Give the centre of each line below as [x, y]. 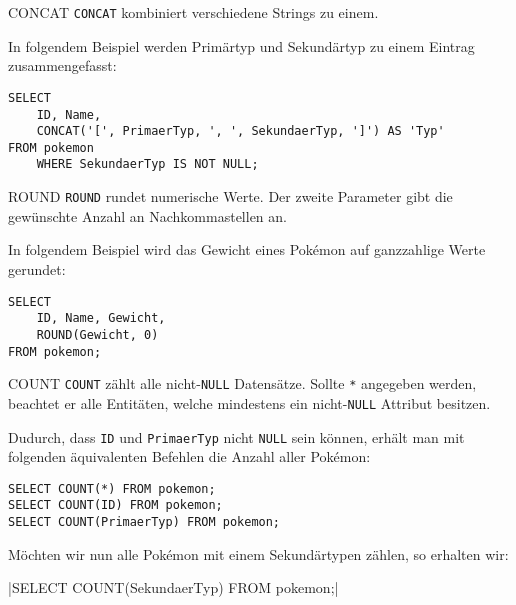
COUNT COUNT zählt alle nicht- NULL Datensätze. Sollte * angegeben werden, [242, 383]
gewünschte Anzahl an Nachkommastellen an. [147, 215]
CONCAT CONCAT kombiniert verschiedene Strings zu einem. [193, 12]
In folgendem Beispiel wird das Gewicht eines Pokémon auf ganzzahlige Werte [247, 249]
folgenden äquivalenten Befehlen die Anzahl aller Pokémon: [189, 456]
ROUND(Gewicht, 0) [97, 334]
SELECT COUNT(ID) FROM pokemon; [115, 505]
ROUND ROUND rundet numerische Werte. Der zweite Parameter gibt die [230, 196]
